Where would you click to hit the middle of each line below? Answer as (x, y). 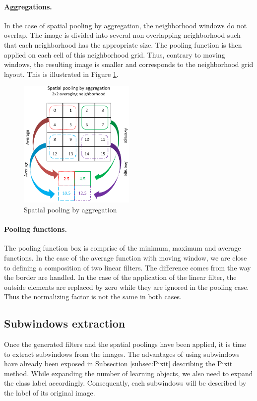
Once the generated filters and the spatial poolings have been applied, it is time (125, 344)
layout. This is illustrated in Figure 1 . (61, 74)
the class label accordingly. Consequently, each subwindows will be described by (125, 383)
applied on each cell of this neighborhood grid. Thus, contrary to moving (115, 54)
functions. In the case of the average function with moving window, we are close (126, 257)
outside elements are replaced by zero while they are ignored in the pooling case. (127, 287)
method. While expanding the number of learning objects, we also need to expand (128, 373)
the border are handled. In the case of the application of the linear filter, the (120, 277)
